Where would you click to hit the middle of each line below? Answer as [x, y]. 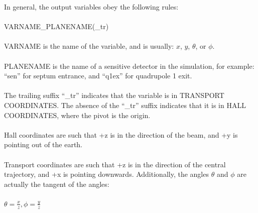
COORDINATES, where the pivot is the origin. [77, 115]
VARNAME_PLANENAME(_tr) [56, 26]
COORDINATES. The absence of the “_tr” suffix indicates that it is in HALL [125, 105]
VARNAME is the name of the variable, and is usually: [89, 46]
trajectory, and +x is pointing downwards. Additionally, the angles [106, 174]
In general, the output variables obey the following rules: [91, 7]
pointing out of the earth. [43, 144]
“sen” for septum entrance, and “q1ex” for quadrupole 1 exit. [98, 76]
